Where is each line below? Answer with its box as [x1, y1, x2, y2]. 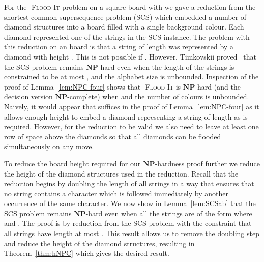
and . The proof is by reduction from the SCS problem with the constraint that [4, 218, 252, 228]
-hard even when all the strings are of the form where [85, 208, 252, 218]
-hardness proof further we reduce [155, 158, 260, 168]
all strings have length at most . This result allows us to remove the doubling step [4, 228, 259, 239]
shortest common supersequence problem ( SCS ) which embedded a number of [4, 11, 247, 22]
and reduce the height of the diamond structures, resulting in [4, 238, 195, 248]
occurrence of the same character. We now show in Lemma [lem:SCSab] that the [4, 198, 256, 209]
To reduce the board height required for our [4, 158, 141, 168]
